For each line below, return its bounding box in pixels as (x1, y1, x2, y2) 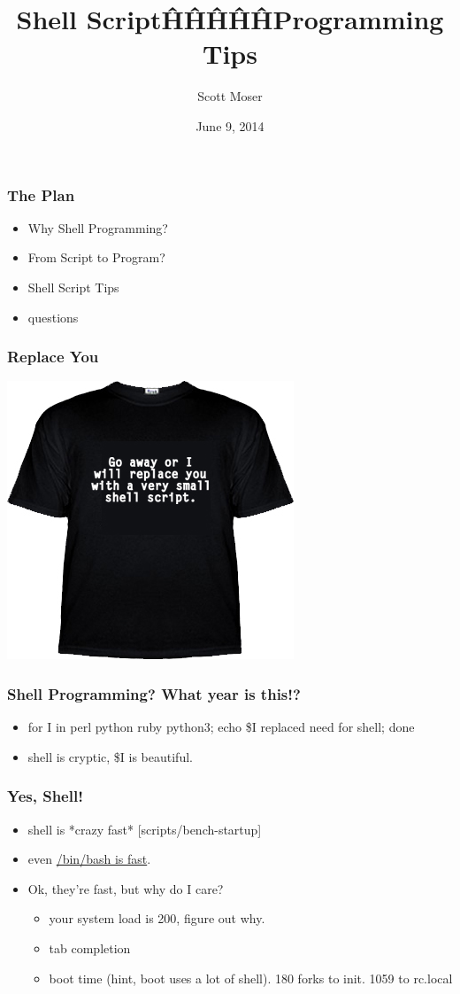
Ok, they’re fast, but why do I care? (27, 879, 224, 897)
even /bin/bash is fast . (27, 850, 151, 868)
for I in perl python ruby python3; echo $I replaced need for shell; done (27, 718, 415, 736)
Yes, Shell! (7, 785, 83, 807)
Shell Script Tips (27, 277, 119, 296)
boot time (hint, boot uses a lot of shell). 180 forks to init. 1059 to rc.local (49, 968, 453, 987)
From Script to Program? (27, 248, 165, 267)
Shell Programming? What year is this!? (7, 682, 301, 704)
